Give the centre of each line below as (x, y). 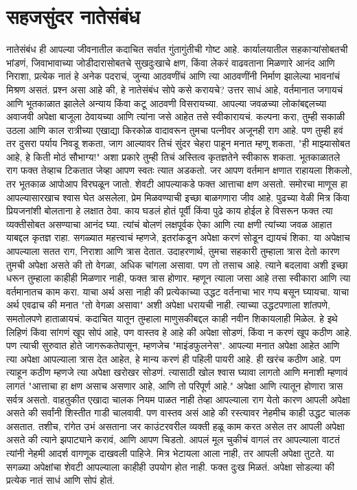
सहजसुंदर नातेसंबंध (73, 16)
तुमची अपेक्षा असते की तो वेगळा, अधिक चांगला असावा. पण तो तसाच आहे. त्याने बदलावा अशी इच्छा (177, 264)
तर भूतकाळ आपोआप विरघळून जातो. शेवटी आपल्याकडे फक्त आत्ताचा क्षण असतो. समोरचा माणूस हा (177, 184)
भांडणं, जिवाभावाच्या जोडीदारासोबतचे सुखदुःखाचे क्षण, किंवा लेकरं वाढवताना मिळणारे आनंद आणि (171, 62)
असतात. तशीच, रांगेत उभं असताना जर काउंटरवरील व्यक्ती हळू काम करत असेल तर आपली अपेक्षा (175, 426)
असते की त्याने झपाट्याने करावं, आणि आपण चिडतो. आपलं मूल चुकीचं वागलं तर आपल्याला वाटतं (173, 439)
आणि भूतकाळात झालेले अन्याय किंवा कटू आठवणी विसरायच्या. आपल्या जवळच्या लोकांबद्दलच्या (166, 103)
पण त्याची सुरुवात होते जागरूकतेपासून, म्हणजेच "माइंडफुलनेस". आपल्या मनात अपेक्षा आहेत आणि (173, 345)
